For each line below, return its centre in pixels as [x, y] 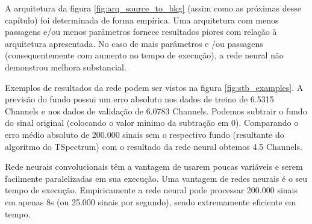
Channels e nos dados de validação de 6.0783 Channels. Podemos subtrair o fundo [156, 110]
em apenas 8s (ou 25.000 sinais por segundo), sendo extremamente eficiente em [151, 201]
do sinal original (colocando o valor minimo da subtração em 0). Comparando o [152, 123]
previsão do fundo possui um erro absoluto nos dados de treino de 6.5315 [139, 99]
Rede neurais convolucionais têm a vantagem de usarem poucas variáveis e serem [154, 166]
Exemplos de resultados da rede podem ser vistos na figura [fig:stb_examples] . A [154, 87]
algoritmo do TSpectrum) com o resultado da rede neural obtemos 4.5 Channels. [154, 146]
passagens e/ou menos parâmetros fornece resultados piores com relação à [141, 32]
